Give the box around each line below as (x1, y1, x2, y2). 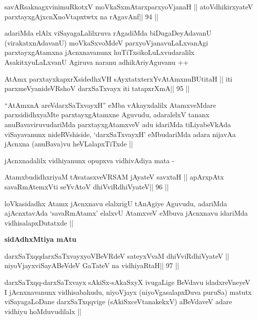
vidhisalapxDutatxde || (4, 217, 74, 228)
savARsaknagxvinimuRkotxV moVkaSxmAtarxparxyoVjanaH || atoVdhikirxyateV (4, 1, 253, 11)
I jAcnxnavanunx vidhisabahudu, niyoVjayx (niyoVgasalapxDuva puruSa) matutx (4, 286, 252, 297)
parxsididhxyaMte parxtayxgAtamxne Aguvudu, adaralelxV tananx (4, 109, 210, 120)
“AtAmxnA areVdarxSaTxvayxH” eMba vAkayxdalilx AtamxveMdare (4, 99, 216, 110)
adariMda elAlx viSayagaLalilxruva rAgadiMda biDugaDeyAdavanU (4, 28, 212, 38)
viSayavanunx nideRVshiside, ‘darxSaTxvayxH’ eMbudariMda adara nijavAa (4, 129, 236, 139)
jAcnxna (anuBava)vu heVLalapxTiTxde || (4, 138, 133, 149)
